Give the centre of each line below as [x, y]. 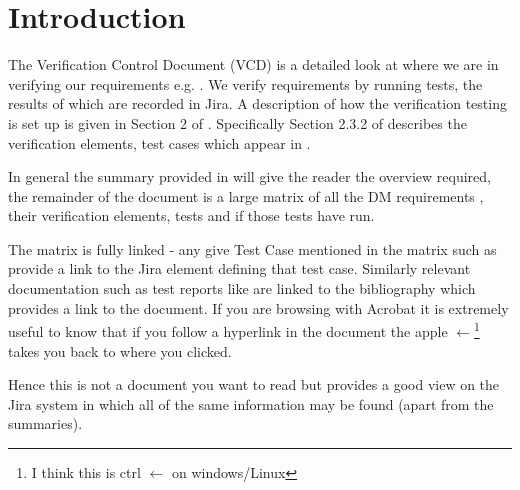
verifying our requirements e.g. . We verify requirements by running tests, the [245, 83]
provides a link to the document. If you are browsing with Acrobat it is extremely [258, 307]
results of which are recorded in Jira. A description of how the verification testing [257, 103]
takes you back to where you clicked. [120, 350]
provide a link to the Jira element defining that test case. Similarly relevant [239, 268]
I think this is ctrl [86, 471]
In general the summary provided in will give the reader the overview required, [249, 176]
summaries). [45, 423]
